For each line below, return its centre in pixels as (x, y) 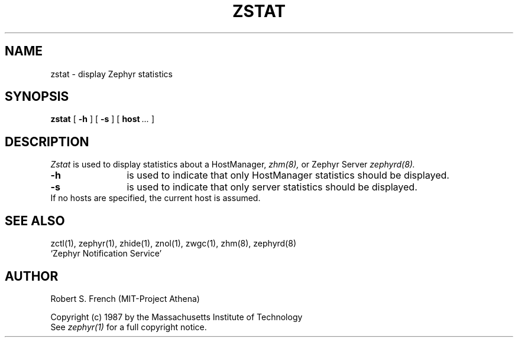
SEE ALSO (35, 221)
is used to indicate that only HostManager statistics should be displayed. (288, 175)
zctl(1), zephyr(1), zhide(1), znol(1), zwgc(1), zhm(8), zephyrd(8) (173, 244)
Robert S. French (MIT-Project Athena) (125, 298)
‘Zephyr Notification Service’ (106, 254)
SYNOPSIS (37, 97)
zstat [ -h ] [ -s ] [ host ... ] (103, 119)
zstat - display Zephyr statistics (111, 74)
